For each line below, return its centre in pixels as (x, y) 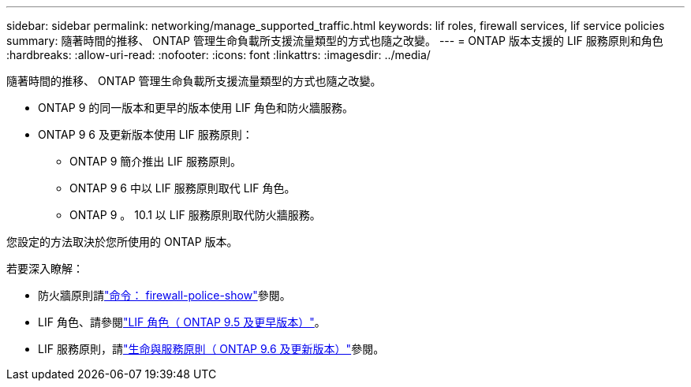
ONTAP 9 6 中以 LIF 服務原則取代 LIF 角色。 (183, 188)
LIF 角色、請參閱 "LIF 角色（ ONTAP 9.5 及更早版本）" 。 (182, 322)
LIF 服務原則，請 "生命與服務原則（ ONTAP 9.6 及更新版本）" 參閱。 (211, 349)
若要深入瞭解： (45, 268)
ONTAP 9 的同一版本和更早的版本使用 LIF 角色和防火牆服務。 (196, 108)
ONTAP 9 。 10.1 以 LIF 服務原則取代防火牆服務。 (195, 215)
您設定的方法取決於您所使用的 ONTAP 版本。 (122, 242)
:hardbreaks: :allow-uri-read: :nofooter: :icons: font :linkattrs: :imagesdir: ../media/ (219, 55)
